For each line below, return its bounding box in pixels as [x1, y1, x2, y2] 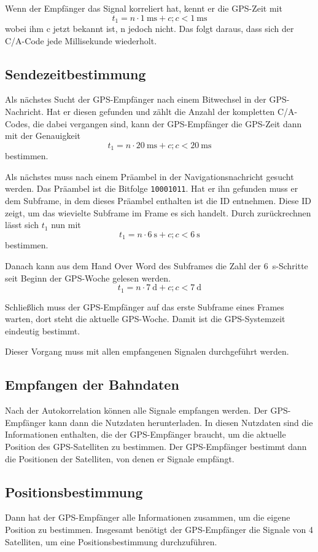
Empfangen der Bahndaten [5, 375, 179, 394]
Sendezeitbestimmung [5, 64, 146, 83]
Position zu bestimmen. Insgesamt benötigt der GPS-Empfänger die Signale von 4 [5, 522, 313, 535]
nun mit [51, 218, 81, 231]
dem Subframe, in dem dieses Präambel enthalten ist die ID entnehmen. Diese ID [5, 194, 311, 207]
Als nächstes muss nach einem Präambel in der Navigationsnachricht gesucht [5, 170, 294, 183]
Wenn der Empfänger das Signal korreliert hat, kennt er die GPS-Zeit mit [5, 2, 282, 14]
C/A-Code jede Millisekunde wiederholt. [5, 34, 157, 47]
